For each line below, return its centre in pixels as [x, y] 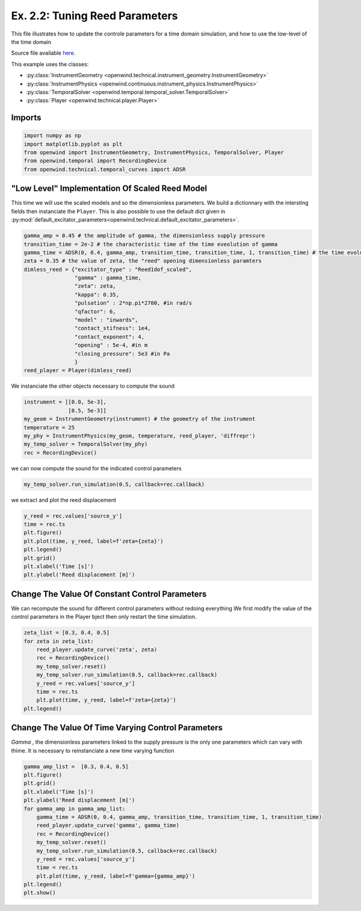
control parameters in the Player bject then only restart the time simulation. [104, 617]
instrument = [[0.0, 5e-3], [65, 402]
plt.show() [40, 893]
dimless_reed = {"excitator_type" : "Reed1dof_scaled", [108, 269]
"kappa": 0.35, [97, 294]
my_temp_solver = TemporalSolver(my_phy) [86, 444]
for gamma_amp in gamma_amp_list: [75, 809]
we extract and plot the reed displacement [64, 500]
